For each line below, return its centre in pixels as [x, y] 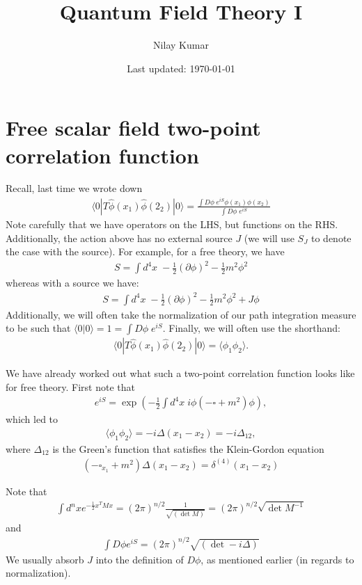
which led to [32, 419]
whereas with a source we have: [72, 283]
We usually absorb [45, 559]
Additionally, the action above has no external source [119, 238]
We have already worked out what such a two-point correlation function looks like [180, 373]
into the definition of [140, 559]
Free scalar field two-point [133, 128]
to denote [331, 238]
